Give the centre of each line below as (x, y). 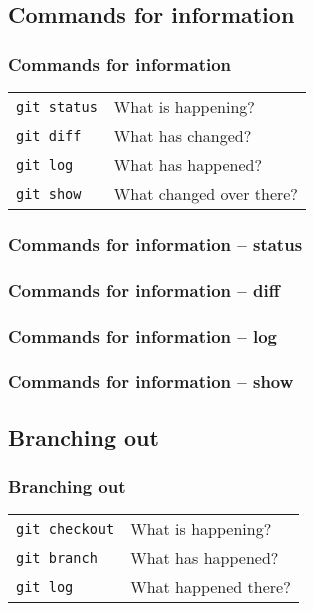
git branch (57, 557)
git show (49, 193)
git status (57, 106)
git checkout (65, 528)
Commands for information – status (155, 243)
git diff (49, 135)
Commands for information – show (151, 381)
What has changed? (182, 135)
